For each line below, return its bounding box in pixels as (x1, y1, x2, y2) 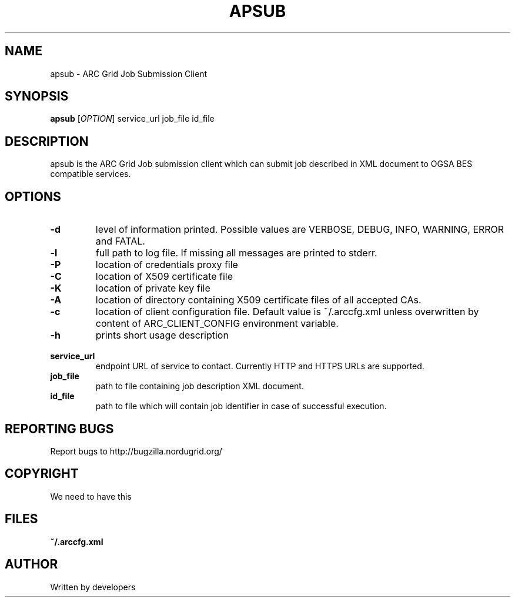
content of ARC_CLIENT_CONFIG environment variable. (95, 317, 339, 330)
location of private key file (95, 282, 210, 295)
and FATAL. (95, 235, 145, 248)
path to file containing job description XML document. (95, 381, 304, 392)
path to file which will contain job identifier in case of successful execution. (95, 401, 387, 412)
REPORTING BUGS (5, 421, 114, 436)
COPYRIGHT (5, 466, 79, 481)
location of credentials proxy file (95, 259, 238, 271)
